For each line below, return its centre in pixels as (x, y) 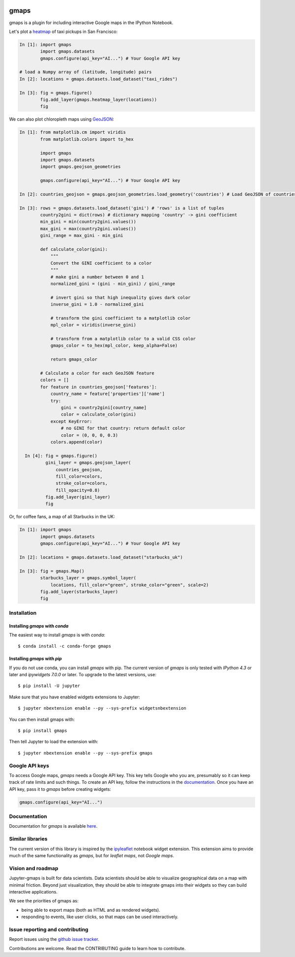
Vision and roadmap (34, 868)
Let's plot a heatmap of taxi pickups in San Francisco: (63, 31)
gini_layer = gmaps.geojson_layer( (88, 463)
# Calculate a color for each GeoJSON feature (97, 373)
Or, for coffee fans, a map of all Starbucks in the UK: (62, 517)
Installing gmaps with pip (35, 658)
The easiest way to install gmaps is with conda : (57, 635)
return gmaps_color (74, 359)
